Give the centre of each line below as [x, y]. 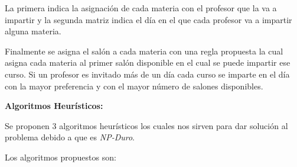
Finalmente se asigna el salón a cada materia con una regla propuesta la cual [144, 51]
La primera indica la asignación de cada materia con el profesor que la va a [141, 8]
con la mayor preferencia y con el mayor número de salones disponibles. [134, 86]
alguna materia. [33, 31]
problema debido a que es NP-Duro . [70, 137]
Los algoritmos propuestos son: [61, 157]
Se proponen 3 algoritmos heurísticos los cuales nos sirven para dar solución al [146, 125]
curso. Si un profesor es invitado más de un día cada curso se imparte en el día [147, 74]
